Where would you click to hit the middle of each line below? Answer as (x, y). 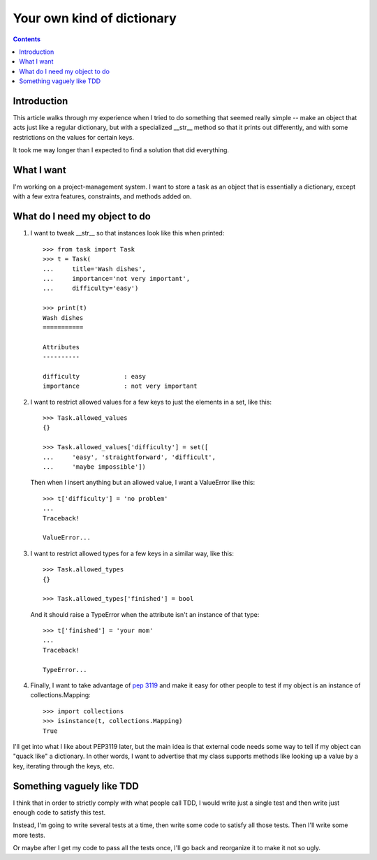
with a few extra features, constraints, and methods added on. (102, 196)
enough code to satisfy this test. (59, 812)
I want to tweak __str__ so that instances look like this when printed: (127, 233)
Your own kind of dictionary (95, 18)
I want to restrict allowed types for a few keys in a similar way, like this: (132, 553)
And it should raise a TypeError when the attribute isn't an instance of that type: (145, 614)
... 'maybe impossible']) (95, 467)
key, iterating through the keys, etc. (64, 766)
